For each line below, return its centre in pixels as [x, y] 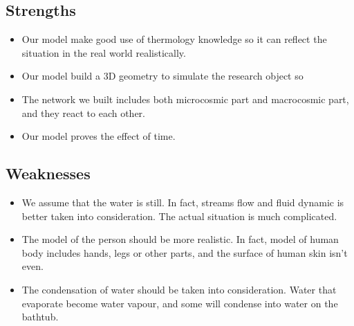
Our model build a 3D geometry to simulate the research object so [162, 76]
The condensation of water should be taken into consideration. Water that [179, 289]
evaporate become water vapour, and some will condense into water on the [180, 303]
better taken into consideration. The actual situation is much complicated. [179, 216]
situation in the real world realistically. [104, 52]
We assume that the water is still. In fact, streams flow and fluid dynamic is [183, 202]
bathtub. [40, 317]
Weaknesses [48, 173]
